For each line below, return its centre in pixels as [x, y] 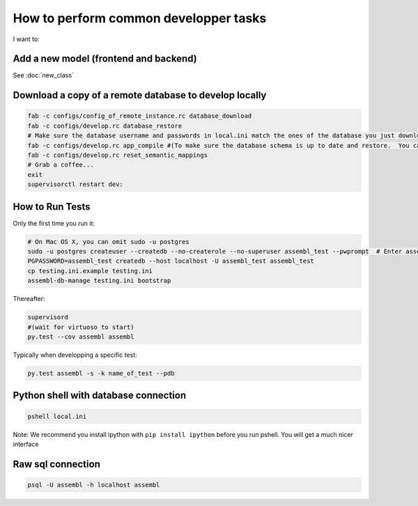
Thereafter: [29, 299]
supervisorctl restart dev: [75, 184]
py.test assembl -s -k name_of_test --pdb [101, 373]
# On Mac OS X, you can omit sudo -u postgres [108, 242]
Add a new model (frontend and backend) [105, 59]
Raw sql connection [56, 464]
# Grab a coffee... [61, 165]
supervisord [48, 317]
